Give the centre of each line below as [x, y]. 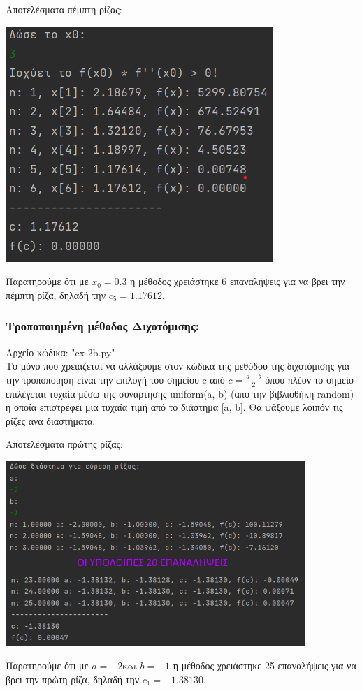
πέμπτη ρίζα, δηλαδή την [56, 294]
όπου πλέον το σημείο [309, 379]
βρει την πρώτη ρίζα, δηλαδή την [73, 679]
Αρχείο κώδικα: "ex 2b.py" [60, 352]
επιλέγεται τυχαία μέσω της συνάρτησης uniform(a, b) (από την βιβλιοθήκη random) [180, 393]
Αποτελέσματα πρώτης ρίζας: [64, 444]
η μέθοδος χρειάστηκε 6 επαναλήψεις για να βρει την [238, 281]
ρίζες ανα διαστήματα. [51, 420]
